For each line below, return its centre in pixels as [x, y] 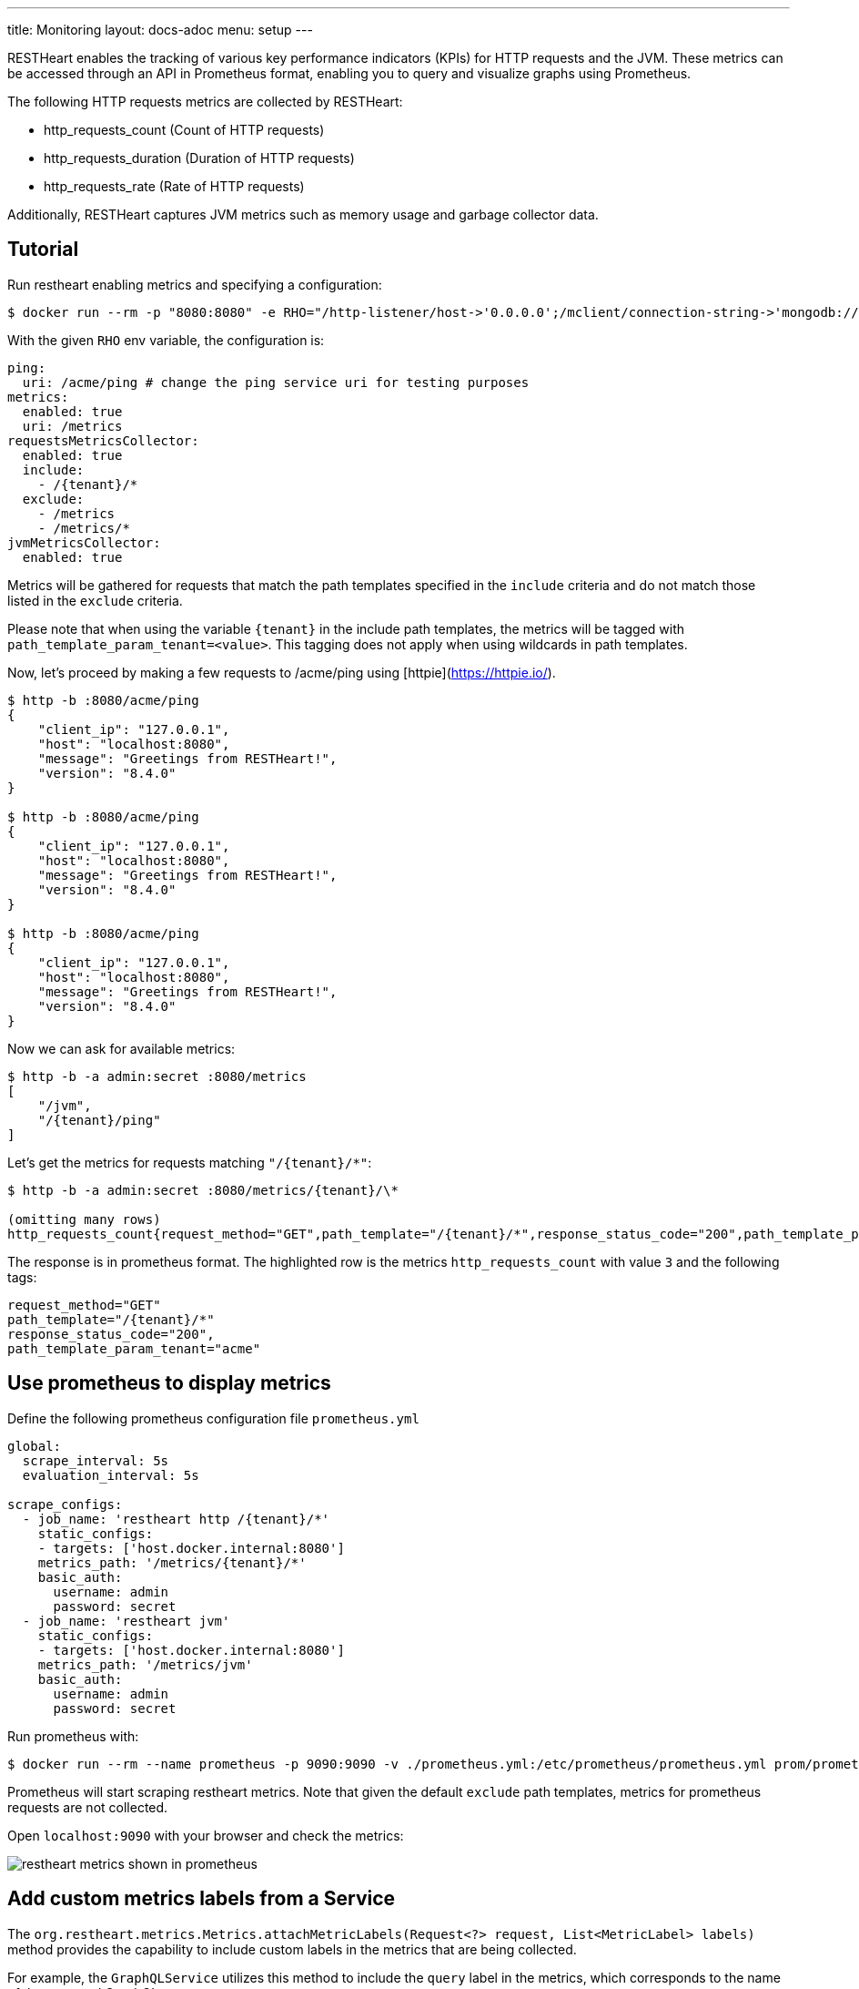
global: [35, 1446]
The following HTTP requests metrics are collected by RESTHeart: [205, 102]
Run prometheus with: [73, 1736]
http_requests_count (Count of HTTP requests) [184, 130]
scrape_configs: [65, 1504]
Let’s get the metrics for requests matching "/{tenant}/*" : [190, 1162]
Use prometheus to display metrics [169, 1383]
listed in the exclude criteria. [95, 600]
